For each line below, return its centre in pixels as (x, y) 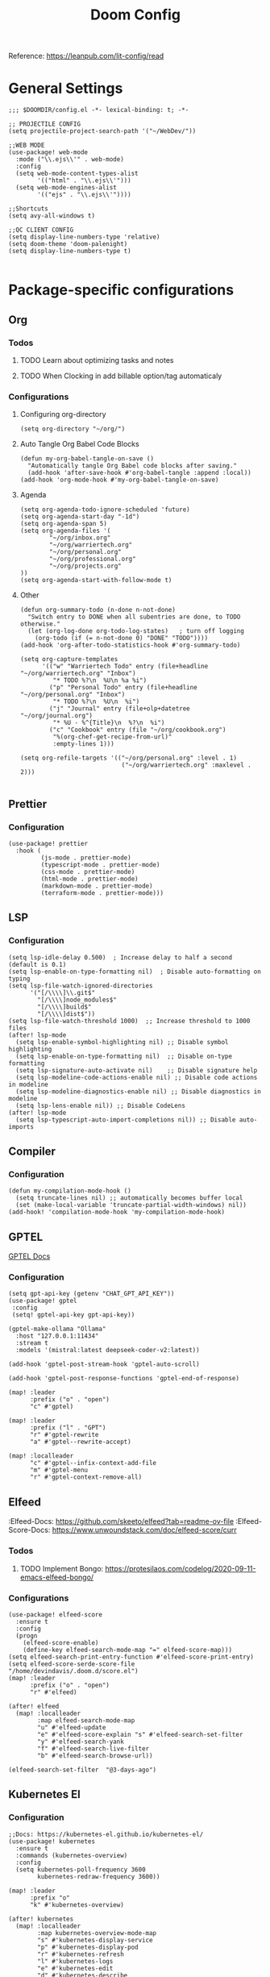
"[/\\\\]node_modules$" (77, 1000)
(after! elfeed (34, 1706)
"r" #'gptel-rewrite (64, 1435)
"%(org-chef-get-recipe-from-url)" (112, 737)
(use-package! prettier (48, 843)
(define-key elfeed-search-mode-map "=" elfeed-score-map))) (127, 1650)
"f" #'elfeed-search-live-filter (93, 1748)
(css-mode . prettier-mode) (88, 872)
